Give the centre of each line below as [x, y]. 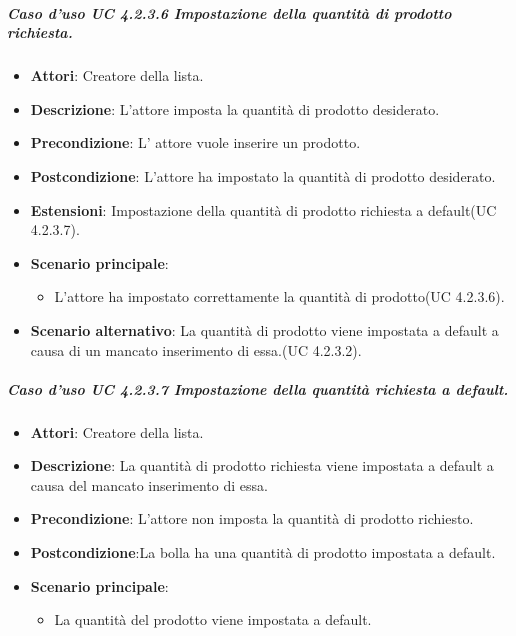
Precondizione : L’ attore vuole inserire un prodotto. [195, 142]
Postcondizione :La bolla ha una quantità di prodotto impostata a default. [263, 552]
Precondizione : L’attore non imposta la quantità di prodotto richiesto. [252, 518]
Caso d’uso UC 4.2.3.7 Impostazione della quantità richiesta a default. [258, 388]
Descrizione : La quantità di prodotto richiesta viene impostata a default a [262, 465]
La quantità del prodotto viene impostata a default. [213, 619]
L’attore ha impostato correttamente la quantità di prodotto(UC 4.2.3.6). [279, 296]
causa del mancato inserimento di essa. [149, 484]
